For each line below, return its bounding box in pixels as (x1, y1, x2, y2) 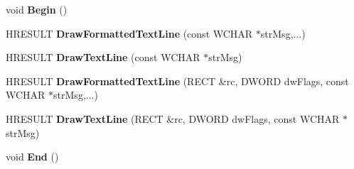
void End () (6, 149, 59, 164)
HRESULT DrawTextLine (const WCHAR (6, 50, 200, 65)
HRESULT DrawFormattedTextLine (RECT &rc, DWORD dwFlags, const (6, 73, 349, 88)
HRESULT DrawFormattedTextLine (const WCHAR (6, 26, 253, 40)
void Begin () (6, 2, 68, 16)
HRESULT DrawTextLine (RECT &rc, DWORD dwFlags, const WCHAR (6, 111, 340, 126)
